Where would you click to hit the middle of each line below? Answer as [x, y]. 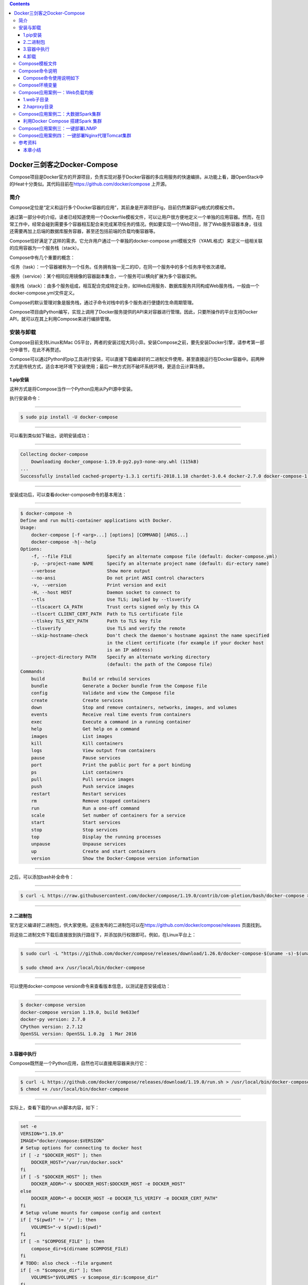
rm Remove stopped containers [91, 801]
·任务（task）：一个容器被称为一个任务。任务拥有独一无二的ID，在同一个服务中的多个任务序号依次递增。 [119, 267]
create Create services [77, 700]
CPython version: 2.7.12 [52, 1026]
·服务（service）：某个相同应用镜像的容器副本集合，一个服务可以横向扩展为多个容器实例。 [104, 276]
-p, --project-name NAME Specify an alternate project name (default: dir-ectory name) [150, 564]
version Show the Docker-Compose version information [115, 859]
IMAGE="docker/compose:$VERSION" [62, 1141]
